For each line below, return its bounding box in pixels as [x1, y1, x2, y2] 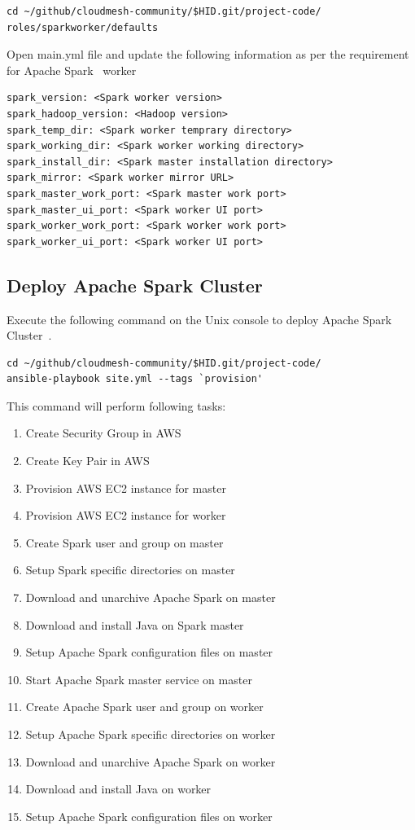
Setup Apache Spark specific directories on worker [25, 726, 276, 743]
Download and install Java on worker [25, 780, 212, 797]
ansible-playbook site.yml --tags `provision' [7, 373, 263, 385]
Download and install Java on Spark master [25, 616, 244, 633]
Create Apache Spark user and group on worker [25, 698, 264, 715]
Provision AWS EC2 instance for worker [25, 507, 226, 524]
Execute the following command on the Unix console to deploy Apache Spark [7, 310, 392, 327]
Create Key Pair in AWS [25, 452, 150, 469]
